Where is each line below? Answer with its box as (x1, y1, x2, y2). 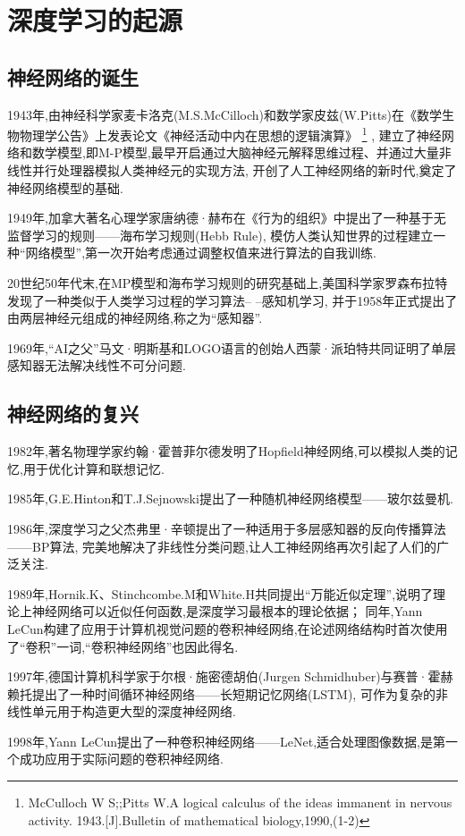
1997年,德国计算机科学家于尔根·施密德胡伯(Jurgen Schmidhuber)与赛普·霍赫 (7, 667, 453, 686)
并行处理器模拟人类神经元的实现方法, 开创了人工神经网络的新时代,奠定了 (31, 161, 457, 180)
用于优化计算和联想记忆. (22, 459, 165, 477)
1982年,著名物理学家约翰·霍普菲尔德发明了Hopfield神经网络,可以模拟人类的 (7, 442, 445, 460)
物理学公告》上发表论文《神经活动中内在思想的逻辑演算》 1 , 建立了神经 (19, 123, 442, 144)
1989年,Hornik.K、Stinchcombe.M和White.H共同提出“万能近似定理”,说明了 (7, 584, 434, 603)
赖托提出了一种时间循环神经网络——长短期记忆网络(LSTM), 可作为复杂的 (7, 684, 435, 703)
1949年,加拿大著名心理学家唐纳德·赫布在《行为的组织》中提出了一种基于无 (7, 208, 446, 227)
